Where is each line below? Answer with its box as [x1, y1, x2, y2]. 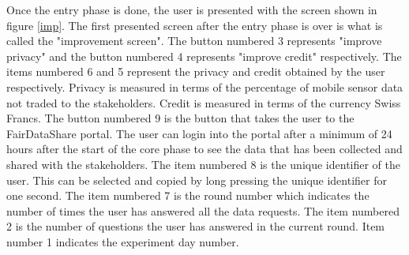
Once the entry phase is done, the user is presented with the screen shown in [6, 2, 377, 17]
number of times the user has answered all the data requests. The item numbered [6, 202, 400, 219]
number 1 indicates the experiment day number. [6, 233, 239, 249]
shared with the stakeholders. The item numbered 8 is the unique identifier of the [6, 156, 401, 172]
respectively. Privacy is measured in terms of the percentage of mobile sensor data [6, 78, 403, 95]
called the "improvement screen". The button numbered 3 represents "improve [6, 32, 382, 49]
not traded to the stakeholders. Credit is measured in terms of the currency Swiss [6, 94, 401, 111]
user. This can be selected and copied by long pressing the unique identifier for [6, 171, 387, 188]
